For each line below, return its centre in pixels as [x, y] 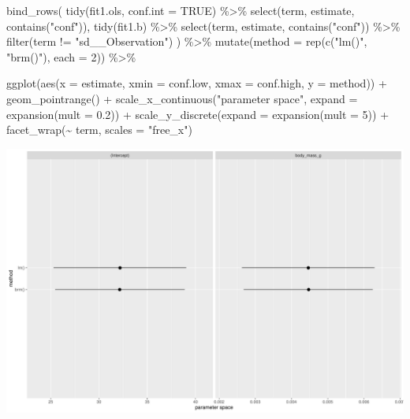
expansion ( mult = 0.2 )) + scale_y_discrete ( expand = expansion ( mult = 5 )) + [198, 114]
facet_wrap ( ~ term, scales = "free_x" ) [99, 130]
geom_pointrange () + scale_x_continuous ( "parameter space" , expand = [182, 98]
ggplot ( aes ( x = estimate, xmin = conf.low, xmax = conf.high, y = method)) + [197, 83]
